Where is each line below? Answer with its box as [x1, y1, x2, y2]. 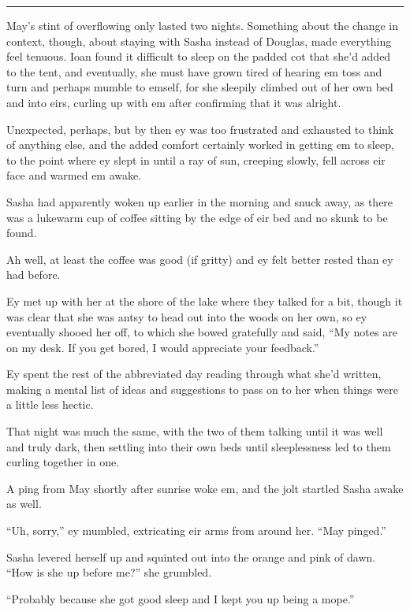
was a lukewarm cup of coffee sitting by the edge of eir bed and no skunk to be [6, 209, 388, 225]
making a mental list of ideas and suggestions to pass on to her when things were [6, 380, 398, 397]
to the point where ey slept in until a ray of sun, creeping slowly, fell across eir [6, 151, 386, 168]
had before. [6, 266, 61, 283]
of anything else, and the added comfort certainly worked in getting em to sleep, [6, 136, 394, 153]
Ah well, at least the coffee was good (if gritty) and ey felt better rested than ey [6, 250, 393, 267]
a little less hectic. [6, 396, 94, 413]
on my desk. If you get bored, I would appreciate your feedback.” [6, 339, 319, 355]
